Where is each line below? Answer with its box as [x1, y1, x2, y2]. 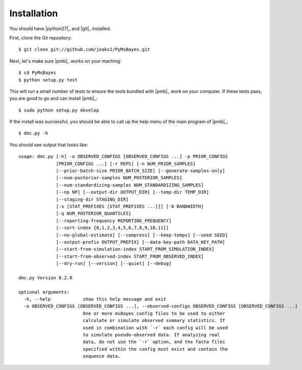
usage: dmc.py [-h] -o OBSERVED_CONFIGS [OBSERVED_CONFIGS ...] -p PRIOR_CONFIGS [18, 153, 228, 160]
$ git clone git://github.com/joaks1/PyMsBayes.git [18, 46, 150, 52]
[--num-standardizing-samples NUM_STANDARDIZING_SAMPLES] [56, 182, 204, 188]
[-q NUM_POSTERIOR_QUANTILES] [56, 210, 132, 217]
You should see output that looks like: [9, 142, 89, 148]
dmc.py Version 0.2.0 [18, 275, 72, 280]
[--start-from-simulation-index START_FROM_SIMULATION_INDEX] [56, 246, 215, 252]
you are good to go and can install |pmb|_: [9, 95, 98, 101]
